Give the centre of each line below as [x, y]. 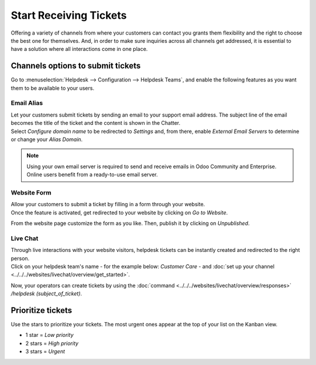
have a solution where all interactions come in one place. [79, 49]
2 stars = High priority [52, 343]
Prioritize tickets [42, 310]
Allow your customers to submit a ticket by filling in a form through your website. [108, 204]
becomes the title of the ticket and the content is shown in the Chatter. [96, 123]
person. [20, 258]
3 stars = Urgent [45, 352]
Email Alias [27, 103]
